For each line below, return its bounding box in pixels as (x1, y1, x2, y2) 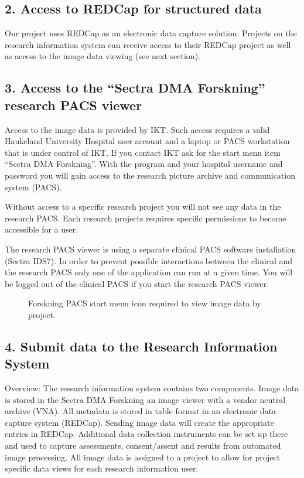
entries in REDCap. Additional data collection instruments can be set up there (5, 428, 288, 440)
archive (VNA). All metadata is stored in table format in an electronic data (5, 405, 276, 417)
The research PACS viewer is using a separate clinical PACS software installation (5, 243, 296, 255)
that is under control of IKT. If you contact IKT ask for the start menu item (5, 146, 281, 158)
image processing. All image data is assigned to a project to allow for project (5, 450, 281, 463)
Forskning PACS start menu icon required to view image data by (28, 297, 261, 309)
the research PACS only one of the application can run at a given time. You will (5, 266, 293, 278)
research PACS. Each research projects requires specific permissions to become (5, 211, 286, 224)
